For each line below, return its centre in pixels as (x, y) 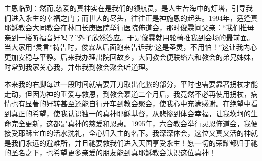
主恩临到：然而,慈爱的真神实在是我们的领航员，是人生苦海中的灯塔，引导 (125, 8)
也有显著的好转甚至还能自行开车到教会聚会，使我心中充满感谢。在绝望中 (131, 103)
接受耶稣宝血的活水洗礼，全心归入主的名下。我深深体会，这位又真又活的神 (127, 133)
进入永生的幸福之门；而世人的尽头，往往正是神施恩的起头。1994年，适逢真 (134, 17)
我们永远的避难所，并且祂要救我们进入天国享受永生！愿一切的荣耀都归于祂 (134, 143)
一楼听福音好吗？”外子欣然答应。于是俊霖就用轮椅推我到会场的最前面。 (136, 37)
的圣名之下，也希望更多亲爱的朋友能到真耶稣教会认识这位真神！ (110, 153)
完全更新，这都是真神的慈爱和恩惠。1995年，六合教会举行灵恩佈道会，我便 (134, 123)
